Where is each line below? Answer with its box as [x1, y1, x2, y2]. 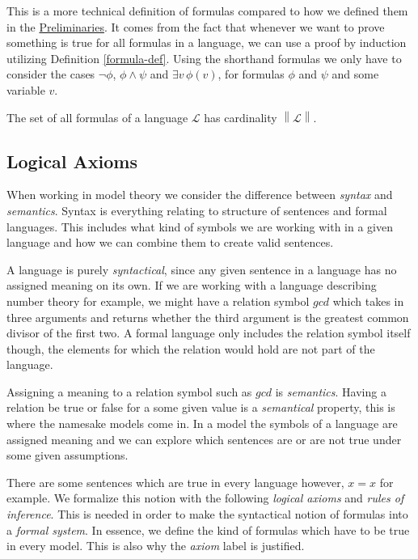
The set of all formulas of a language [6, 108, 188, 125]
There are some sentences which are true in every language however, [6, 473, 344, 490]
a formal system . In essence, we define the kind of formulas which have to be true [6, 521, 410, 538]
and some [331, 66, 379, 83]
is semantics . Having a [275, 383, 386, 400]
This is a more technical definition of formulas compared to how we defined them [6, 2, 408, 19]
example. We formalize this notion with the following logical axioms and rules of [6, 489, 404, 506]
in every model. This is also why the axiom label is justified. [6, 537, 305, 554]
